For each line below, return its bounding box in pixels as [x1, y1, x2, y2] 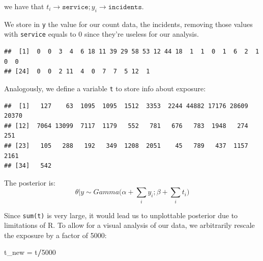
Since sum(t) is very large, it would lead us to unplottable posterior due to [4, 210, 238, 220]
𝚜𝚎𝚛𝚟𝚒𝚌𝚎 [62, 4, 89, 11]
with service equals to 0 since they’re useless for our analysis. [4, 29, 199, 39]
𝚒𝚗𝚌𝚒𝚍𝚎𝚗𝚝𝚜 [108, 4, 142, 11]
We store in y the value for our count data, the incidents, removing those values [4, 18, 253, 29]
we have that [4, 1, 44, 11]
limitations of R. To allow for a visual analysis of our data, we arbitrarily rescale [4, 220, 255, 230]
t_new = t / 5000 [4, 247, 56, 257]
